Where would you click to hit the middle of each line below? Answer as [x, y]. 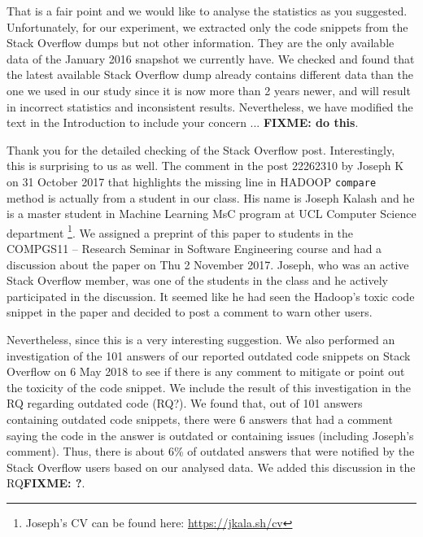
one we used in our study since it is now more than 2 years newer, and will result [209, 90]
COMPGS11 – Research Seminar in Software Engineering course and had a [194, 249]
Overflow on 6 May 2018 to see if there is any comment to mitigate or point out [206, 371]
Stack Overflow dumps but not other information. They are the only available [201, 43]
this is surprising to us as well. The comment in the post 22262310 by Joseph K [205, 166]
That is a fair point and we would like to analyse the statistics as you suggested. [207, 11]
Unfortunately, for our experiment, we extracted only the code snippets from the [207, 26]
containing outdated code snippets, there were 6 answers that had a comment [200, 419]
